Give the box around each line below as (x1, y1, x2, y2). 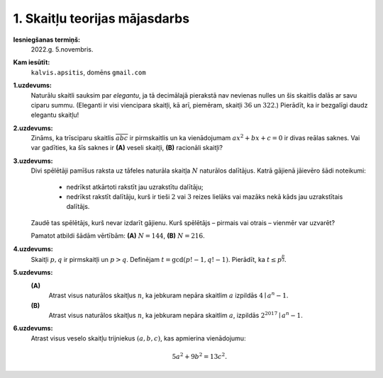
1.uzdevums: (13, 81, 52, 90)
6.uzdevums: (13, 324, 53, 333)
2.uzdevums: (13, 124, 53, 132)
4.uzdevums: (13, 244, 53, 253)
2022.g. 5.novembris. (30, 45, 94, 53)
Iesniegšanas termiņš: (13, 35, 81, 44)
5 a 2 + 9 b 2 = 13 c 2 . (172, 351, 227, 360)
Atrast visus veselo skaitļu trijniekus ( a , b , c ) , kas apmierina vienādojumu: (30, 333, 246, 343)
